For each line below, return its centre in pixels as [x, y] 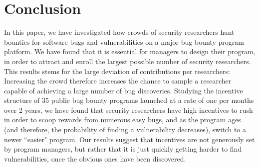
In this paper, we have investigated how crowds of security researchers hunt [119, 32]
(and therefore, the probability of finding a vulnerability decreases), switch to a [125, 129]
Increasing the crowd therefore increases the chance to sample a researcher [118, 81]
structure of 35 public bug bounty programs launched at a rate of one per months [129, 100]
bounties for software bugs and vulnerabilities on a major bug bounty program [124, 42]
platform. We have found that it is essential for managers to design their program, [130, 51]
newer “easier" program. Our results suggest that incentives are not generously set [129, 139]
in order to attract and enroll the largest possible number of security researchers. [128, 61]
